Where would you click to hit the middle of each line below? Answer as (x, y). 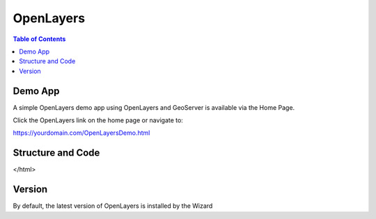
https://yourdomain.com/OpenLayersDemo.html (81, 133)
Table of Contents (39, 39)
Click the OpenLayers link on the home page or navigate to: (98, 120)
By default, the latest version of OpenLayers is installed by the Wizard (113, 206)
